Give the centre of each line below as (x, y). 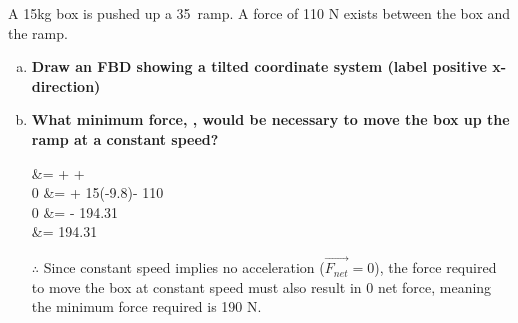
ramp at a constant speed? (125, 138)
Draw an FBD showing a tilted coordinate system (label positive (259, 66)
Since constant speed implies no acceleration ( (184, 267)
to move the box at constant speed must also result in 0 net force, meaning (261, 286)
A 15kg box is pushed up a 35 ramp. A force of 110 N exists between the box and (259, 13)
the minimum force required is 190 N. (146, 306)
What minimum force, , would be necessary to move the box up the (270, 119)
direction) (66, 85)
